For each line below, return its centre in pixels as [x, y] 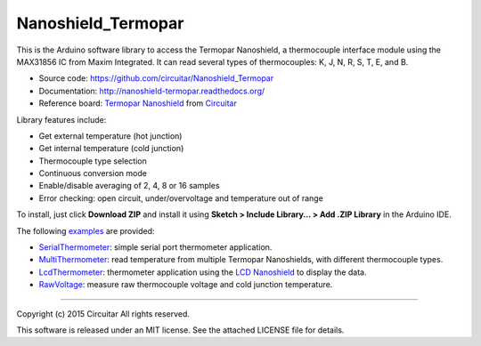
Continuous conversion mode [93, 173]
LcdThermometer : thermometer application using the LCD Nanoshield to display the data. [203, 272]
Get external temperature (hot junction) [110, 136]
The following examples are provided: [86, 230]
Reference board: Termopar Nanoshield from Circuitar [138, 103]
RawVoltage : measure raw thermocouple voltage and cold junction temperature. [186, 285]
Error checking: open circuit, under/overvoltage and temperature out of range [181, 198]
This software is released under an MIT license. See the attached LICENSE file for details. [180, 330]
